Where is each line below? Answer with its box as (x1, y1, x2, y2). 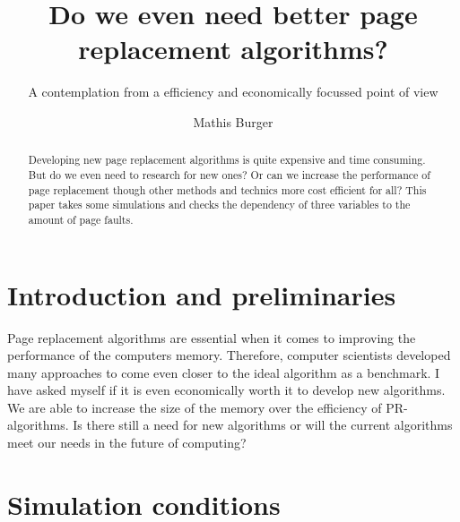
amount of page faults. (28, 211, 134, 227)
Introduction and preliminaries (7, 276, 396, 312)
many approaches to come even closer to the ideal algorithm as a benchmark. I (7, 363, 440, 381)
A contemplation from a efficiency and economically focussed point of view (28, 82, 438, 101)
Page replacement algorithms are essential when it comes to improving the (7, 328, 416, 347)
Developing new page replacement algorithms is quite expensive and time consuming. (28, 152, 426, 167)
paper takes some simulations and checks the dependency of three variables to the (28, 197, 411, 212)
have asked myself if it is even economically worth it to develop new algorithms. (7, 381, 446, 399)
